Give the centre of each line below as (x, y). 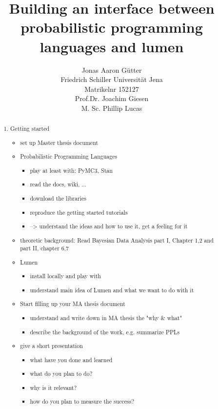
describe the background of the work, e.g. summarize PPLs (105, 332)
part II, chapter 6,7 (45, 248)
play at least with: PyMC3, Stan (71, 170)
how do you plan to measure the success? (82, 401)
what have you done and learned (71, 359)
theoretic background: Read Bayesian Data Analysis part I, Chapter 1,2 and (117, 240)
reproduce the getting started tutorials (79, 212)
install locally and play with (65, 276)
